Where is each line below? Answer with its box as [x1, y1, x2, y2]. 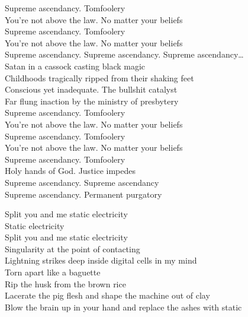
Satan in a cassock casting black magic [5, 59, 146, 72]
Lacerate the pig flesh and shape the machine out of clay [5, 289, 210, 302]
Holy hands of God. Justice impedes [5, 164, 136, 177]
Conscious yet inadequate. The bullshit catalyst [5, 83, 178, 96]
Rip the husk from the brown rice [5, 277, 126, 290]
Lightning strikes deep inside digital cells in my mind [5, 254, 197, 267]
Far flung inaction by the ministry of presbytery [5, 94, 179, 107]
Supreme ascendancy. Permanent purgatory [5, 188, 162, 200]
